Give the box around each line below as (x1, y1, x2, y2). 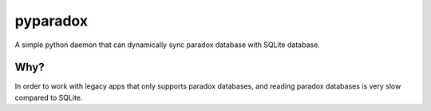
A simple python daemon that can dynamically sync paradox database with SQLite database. (14, 40, 321, 50)
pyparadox (14, 12, 88, 30)
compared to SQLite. (14, 93, 83, 102)
